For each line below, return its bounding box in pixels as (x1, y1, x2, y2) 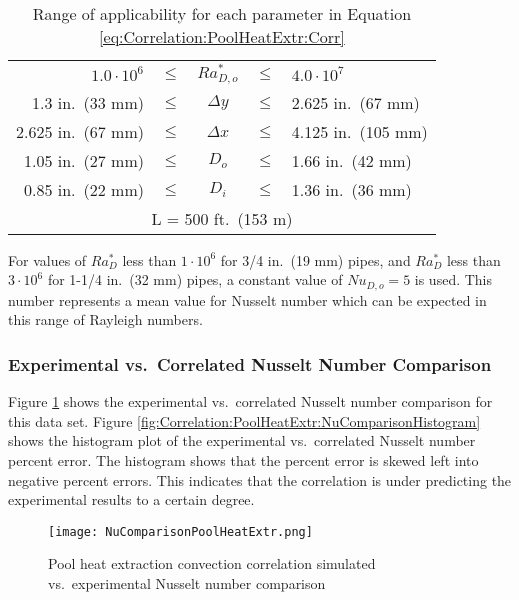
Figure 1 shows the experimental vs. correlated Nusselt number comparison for (8, 391, 493, 412)
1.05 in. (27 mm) (24, 148, 145, 172)
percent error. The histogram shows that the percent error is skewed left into (8, 449, 479, 470)
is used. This (414, 269, 493, 290)
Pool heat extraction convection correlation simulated (48, 553, 376, 574)
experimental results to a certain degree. (8, 489, 255, 510)
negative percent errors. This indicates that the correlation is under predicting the (8, 469, 512, 490)
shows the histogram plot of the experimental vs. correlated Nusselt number (8, 430, 476, 451)
